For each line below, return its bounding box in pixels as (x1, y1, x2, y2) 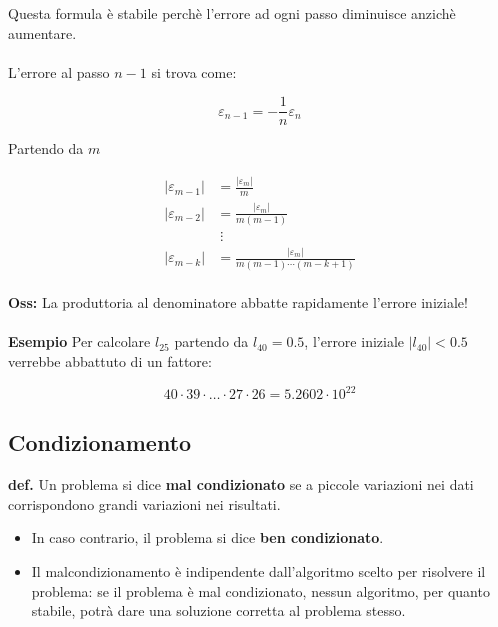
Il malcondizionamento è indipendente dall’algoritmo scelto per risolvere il (31, 561, 486, 581)
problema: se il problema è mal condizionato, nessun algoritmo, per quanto (31, 580, 490, 601)
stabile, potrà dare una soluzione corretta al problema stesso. (31, 600, 406, 621)
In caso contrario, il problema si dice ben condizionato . (31, 527, 384, 548)
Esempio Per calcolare (8, 331, 151, 352)
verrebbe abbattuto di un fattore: (8, 350, 212, 371)
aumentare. (8, 22, 77, 43)
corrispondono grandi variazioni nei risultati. (8, 493, 281, 514)
